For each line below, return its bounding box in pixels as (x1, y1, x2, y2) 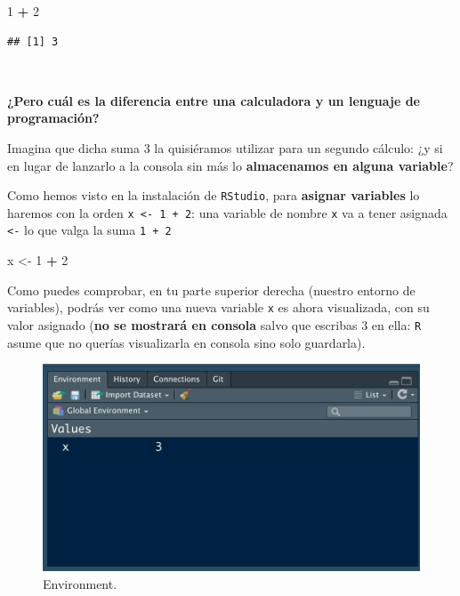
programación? (7, 109, 100, 127)
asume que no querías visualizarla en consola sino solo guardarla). (7, 333, 366, 351)
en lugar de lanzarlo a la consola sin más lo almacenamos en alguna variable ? (7, 156, 454, 174)
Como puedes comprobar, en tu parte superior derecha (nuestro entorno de (7, 280, 416, 299)
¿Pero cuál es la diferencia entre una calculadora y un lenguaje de (7, 91, 420, 109)
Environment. (43, 574, 117, 592)
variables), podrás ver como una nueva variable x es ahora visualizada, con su (7, 298, 430, 317)
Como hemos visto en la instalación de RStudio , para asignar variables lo (7, 186, 420, 205)
